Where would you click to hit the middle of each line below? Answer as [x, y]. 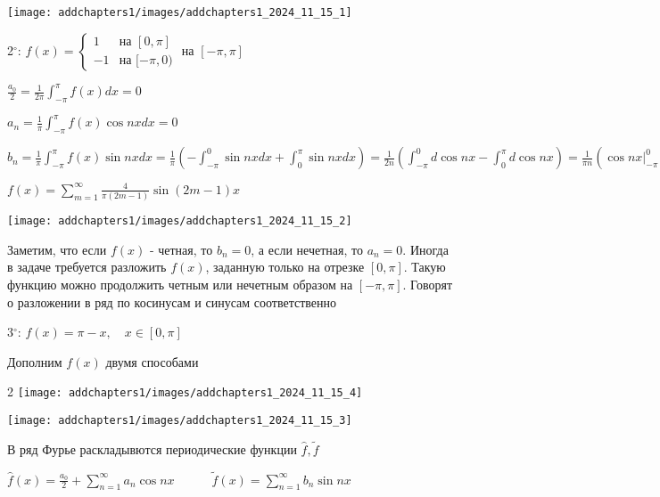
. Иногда [425, 249]
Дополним [35, 361]
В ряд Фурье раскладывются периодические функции [152, 448]
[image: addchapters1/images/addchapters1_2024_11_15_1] [180, 12]
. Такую [425, 267]
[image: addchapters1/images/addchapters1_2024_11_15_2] [180, 221]
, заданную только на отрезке [285, 267]
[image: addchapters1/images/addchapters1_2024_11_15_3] [180, 420]
